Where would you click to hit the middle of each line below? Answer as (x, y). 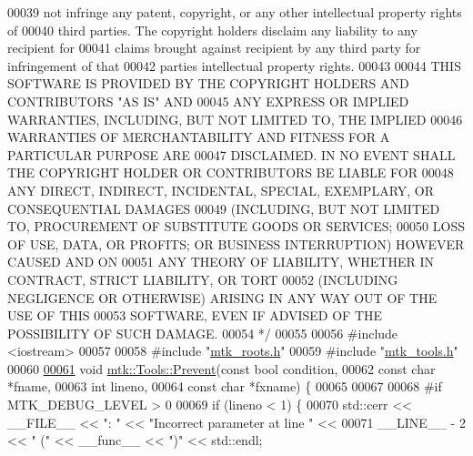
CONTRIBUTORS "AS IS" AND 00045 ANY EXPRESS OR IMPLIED (208, 101)
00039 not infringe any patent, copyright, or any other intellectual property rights (235, 12)
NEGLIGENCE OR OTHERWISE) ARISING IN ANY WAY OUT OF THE (222, 297)
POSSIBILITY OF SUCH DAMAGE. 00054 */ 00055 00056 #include (203, 333)
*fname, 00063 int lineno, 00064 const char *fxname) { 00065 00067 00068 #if (225, 386)
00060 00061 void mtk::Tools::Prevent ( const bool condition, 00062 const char (221, 368)
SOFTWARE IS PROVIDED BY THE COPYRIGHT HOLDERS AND (208, 83)
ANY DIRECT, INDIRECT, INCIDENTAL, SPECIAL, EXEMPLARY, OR (221, 190)
